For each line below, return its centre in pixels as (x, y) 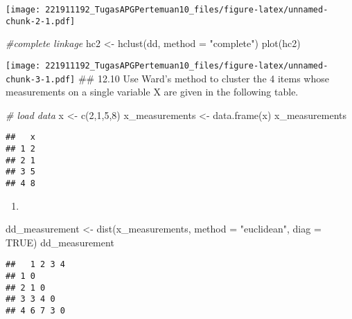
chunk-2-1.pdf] (41, 21)
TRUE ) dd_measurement (60, 242)
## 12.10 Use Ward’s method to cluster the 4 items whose (203, 78)
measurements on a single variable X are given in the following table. (152, 92)
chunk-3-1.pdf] (41, 79)
